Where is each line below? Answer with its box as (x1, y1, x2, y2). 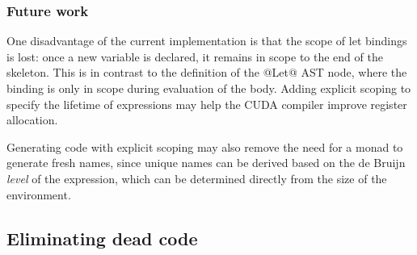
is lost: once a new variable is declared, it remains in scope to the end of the (6, 48, 383, 65)
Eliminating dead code (6, 225, 198, 250)
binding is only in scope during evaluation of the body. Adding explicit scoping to (6, 80, 411, 96)
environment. (6, 186, 71, 203)
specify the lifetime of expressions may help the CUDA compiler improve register (6, 95, 407, 112)
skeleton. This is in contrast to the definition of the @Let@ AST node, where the (6, 64, 407, 81)
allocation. (6, 111, 58, 128)
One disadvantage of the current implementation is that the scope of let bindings (6, 32, 407, 49)
